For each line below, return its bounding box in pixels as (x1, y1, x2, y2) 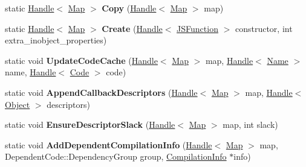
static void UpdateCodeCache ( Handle (5, 54, 158, 66)
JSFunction (177, 22, 218, 34)
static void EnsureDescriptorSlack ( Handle (5, 118, 175, 131)
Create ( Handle (102, 22, 163, 34)
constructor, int (235, 22, 293, 34)
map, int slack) (223, 118, 278, 131)
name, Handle (5, 66, 56, 78)
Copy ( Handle (102, 2, 157, 14)
